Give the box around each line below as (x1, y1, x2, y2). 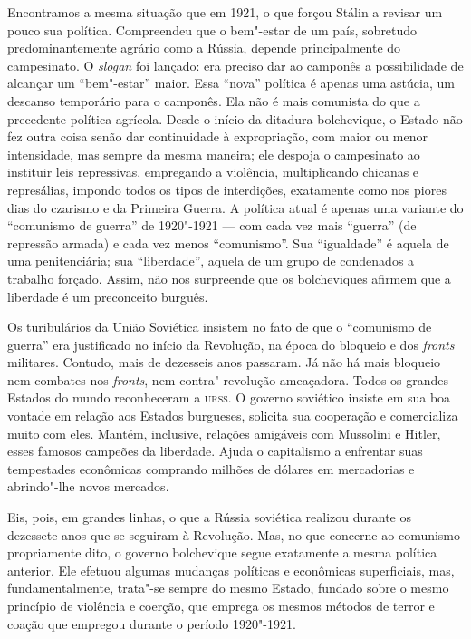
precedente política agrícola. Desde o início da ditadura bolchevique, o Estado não (7, 109, 463, 128)
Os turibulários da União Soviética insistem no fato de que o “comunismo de (7, 317, 432, 336)
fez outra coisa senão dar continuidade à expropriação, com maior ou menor (7, 127, 428, 146)
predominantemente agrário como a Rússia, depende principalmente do (7, 38, 401, 57)
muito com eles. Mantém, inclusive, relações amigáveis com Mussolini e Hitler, (7, 423, 441, 442)
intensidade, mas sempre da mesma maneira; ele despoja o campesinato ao (7, 144, 420, 163)
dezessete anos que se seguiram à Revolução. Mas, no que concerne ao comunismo (7, 525, 461, 544)
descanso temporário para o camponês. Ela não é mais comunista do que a (7, 91, 420, 110)
